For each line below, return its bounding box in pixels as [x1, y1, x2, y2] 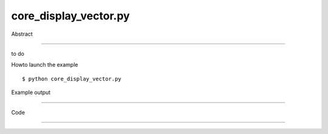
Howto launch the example [11, 61, 78, 69]
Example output [11, 89, 51, 96]
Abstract [11, 30, 33, 38]
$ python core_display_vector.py [22, 75, 121, 82]
